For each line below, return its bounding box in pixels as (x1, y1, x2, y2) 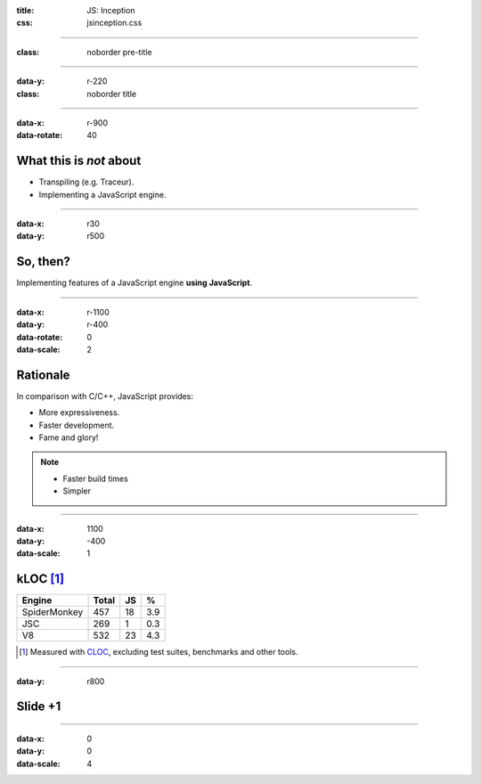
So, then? (16, 254, 71, 269)
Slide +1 (16, 699, 61, 715)
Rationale (16, 367, 70, 382)
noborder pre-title (86, 46, 152, 57)
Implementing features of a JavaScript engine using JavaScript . (16, 277, 253, 289)
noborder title (86, 88, 137, 99)
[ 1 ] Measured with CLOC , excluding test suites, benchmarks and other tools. (19, 647, 298, 657)
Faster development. (38, 420, 115, 430)
